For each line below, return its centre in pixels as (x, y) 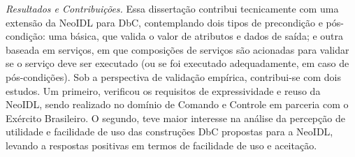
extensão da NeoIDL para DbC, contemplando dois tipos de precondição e (164, 22)
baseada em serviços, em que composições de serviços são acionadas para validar (177, 49)
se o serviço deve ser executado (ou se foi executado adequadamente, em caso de (177, 63)
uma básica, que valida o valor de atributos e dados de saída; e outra (196, 36)
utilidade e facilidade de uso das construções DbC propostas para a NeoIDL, (169, 132)
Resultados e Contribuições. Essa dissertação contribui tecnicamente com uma (172, 8)
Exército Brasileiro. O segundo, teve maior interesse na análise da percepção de (175, 118)
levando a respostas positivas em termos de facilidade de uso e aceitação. (161, 145)
